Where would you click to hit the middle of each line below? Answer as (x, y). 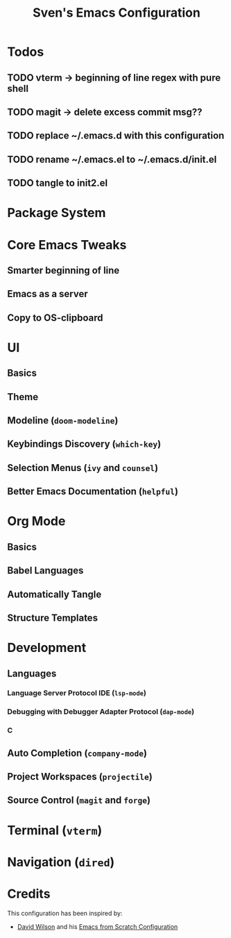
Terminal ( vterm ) (55, 830)
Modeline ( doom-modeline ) (63, 421)
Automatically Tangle (54, 594)
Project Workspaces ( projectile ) (80, 777)
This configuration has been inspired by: (65, 913)
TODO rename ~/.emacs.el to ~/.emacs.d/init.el (112, 159)
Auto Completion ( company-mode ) (77, 753)
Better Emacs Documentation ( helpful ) (93, 492)
